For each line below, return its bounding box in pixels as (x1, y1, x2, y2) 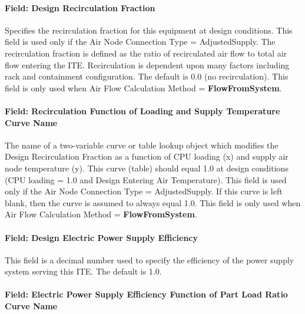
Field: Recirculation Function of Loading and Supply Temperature (5, 104, 280, 117)
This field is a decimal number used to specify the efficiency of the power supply (5, 253, 294, 266)
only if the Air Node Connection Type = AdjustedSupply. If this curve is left (5, 185, 283, 197)
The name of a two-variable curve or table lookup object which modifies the (5, 138, 279, 151)
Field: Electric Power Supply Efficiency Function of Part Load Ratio (5, 288, 288, 300)
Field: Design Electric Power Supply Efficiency (5, 231, 198, 243)
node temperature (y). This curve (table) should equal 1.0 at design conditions (5, 161, 289, 174)
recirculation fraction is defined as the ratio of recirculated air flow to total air (5, 47, 287, 59)
